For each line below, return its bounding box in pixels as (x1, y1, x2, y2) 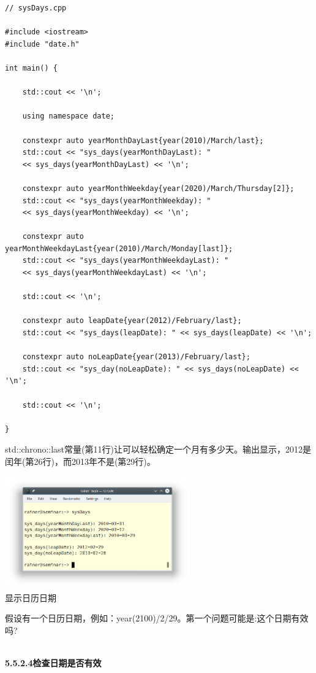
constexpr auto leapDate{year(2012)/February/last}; (22, 316, 242, 325)
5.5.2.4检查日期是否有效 (5, 656, 102, 669)
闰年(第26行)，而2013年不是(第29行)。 (5, 454, 156, 467)
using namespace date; (22, 112, 115, 121)
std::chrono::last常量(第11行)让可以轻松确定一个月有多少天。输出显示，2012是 (5, 443, 311, 456)
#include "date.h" (5, 39, 80, 49)
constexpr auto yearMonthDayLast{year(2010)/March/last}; (22, 136, 264, 145)
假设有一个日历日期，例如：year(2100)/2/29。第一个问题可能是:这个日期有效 (5, 612, 309, 624)
